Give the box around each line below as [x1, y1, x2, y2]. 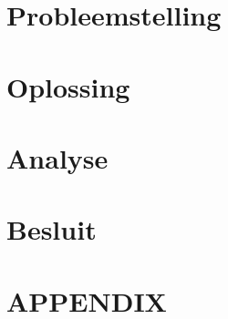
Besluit [6, 211, 97, 248]
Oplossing [6, 67, 130, 105]
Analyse [6, 139, 109, 176]
